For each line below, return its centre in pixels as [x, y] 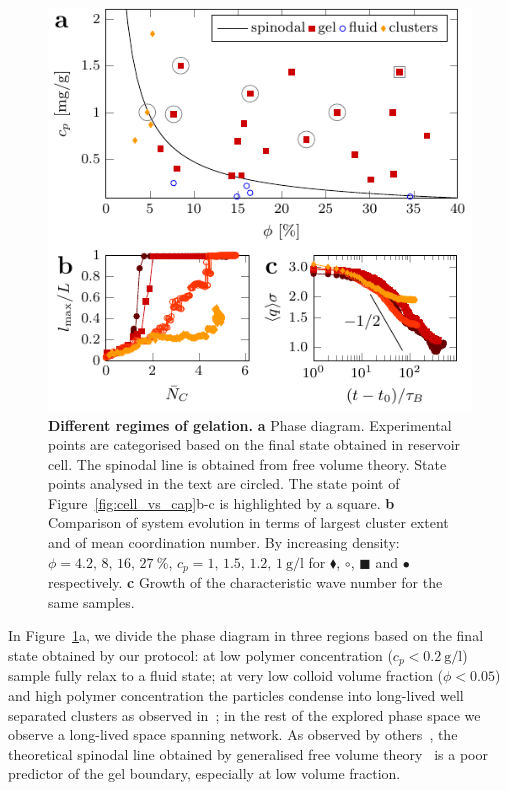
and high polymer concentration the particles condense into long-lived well [236, 694]
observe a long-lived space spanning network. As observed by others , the [233, 734]
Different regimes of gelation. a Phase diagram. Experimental [250, 424]
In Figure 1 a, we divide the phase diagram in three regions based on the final [246, 635]
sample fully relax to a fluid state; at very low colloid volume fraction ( [226, 675]
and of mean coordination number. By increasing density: [224, 542]
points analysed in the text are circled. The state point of [224, 483]
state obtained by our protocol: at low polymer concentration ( [200, 654]
